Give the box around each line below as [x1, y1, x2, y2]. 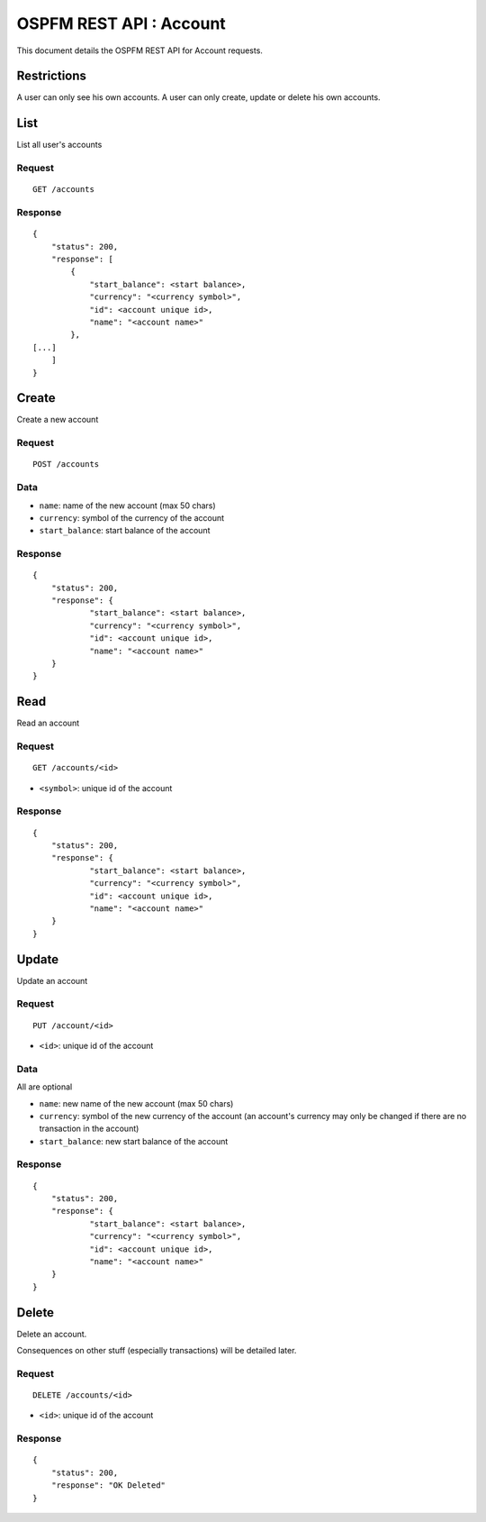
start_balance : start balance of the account [39, 525, 211, 536]
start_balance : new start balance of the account [39, 1135, 229, 1146]
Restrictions [16, 68, 87, 84]
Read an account [16, 717, 80, 729]
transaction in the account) [39, 1123, 139, 1135]
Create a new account [16, 415, 99, 425]
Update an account [16, 975, 88, 986]
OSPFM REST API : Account [16, 14, 227, 33]
